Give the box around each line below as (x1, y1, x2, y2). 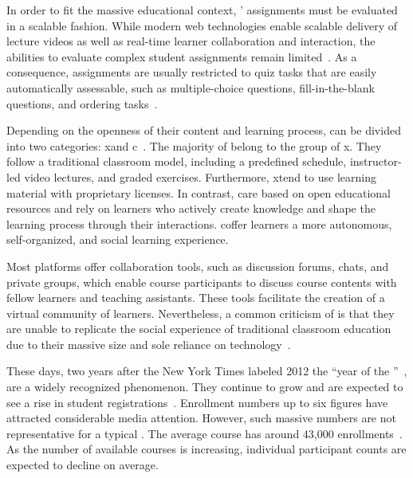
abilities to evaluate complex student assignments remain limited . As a (6, 48, 357, 65)
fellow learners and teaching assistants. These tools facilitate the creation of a (6, 289, 385, 306)
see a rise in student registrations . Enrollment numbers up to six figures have (6, 394, 388, 410)
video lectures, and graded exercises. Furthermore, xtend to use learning (24, 168, 376, 185)
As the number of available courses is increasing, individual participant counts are (6, 441, 407, 457)
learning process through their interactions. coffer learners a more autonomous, (6, 215, 392, 232)
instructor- (349, 153, 402, 170)
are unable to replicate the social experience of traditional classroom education (6, 320, 391, 337)
